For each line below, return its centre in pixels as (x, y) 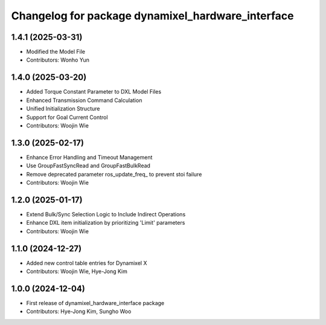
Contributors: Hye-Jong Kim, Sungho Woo (79, 312)
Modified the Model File (56, 52)
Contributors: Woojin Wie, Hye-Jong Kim (77, 271)
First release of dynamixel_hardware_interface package (95, 303)
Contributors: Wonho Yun (58, 60)
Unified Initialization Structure (63, 109)
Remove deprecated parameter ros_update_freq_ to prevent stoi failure (114, 174)
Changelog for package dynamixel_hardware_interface (152, 16)
